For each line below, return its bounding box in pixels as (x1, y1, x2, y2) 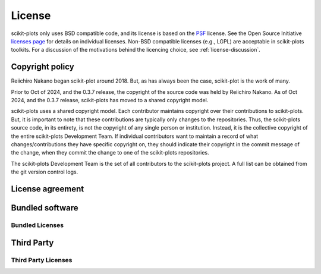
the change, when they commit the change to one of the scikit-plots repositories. (11, 149, 209, 156)
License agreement (11, 184, 84, 194)
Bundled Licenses (11, 221, 64, 229)
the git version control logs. (11, 168, 78, 175)
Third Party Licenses (11, 256, 73, 264)
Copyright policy (11, 62, 74, 72)
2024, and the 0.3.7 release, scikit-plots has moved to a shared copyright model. (11, 97, 209, 104)
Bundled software (11, 203, 78, 213)
